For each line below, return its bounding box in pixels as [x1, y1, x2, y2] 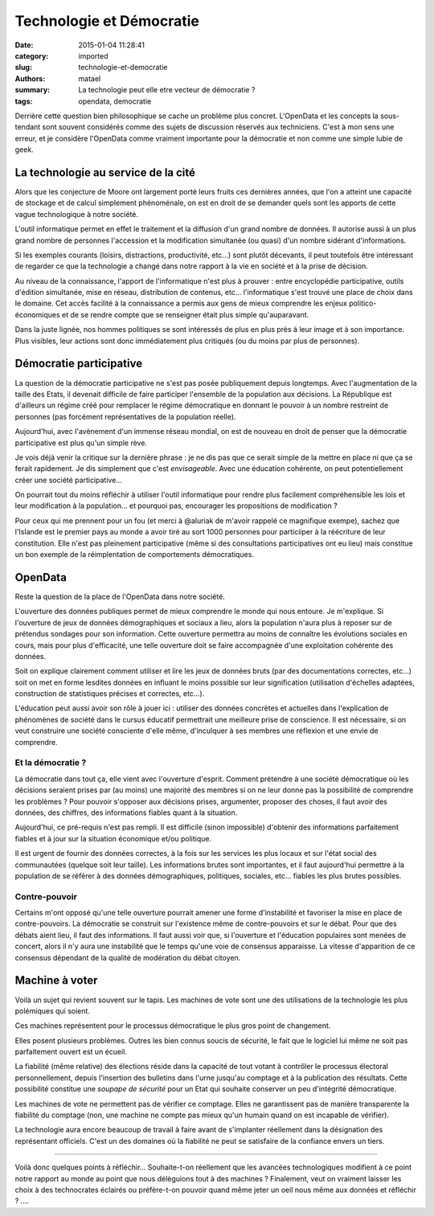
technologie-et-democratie [78, 63, 168, 72]
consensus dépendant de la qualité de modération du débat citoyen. [14, 952, 241, 962]
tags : [14, 96, 33, 106]
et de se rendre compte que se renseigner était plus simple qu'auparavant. [61, 309, 309, 319]
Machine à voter [14, 973, 98, 988]
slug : [14, 63, 32, 72]
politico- [348, 298, 377, 309]
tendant [14, 122, 41, 132]
